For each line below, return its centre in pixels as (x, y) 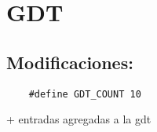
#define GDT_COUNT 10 (85, 94)
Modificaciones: (70, 62)
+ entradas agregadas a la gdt (79, 119)
